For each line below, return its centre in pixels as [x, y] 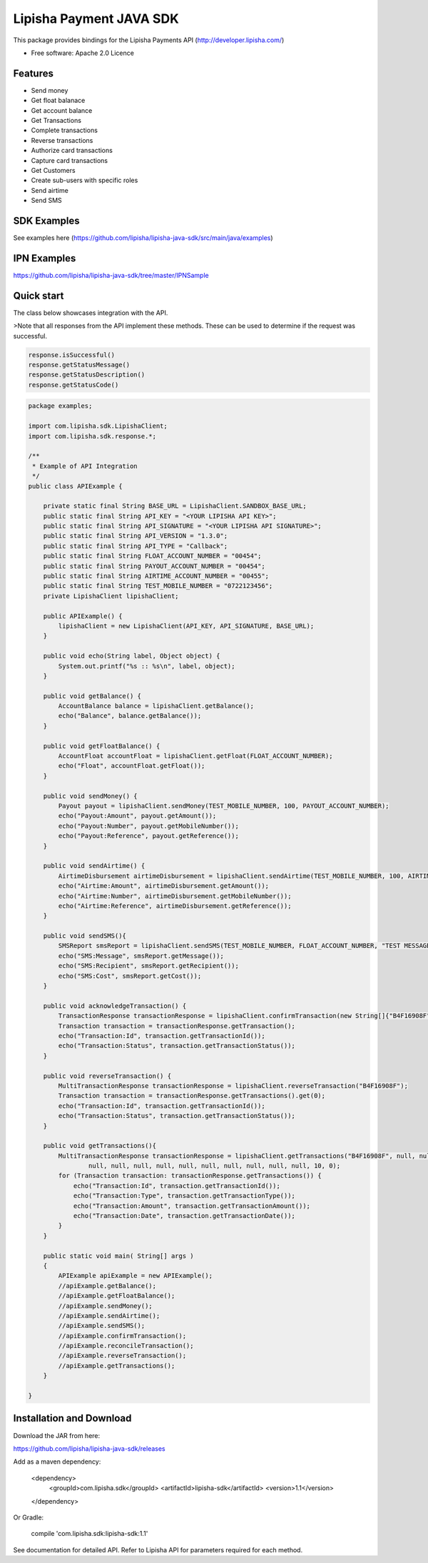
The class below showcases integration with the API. [91, 313]
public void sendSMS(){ [85, 936]
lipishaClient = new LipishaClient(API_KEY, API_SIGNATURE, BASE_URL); [186, 626]
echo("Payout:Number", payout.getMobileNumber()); [148, 826]
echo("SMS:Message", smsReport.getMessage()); [141, 956]
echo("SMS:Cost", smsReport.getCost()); [130, 976]
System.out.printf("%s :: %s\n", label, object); [147, 666]
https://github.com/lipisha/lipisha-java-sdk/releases [89, 1448]
